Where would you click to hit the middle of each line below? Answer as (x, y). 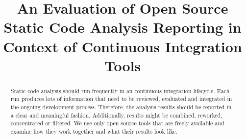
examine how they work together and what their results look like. (94, 131)
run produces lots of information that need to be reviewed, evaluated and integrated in (121, 99)
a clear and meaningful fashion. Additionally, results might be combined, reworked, (116, 115)
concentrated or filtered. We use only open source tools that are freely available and (117, 123)
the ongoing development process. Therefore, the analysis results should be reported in (121, 107)
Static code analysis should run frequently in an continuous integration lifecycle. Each (120, 90)
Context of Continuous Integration (123, 46)
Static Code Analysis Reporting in (123, 27)
